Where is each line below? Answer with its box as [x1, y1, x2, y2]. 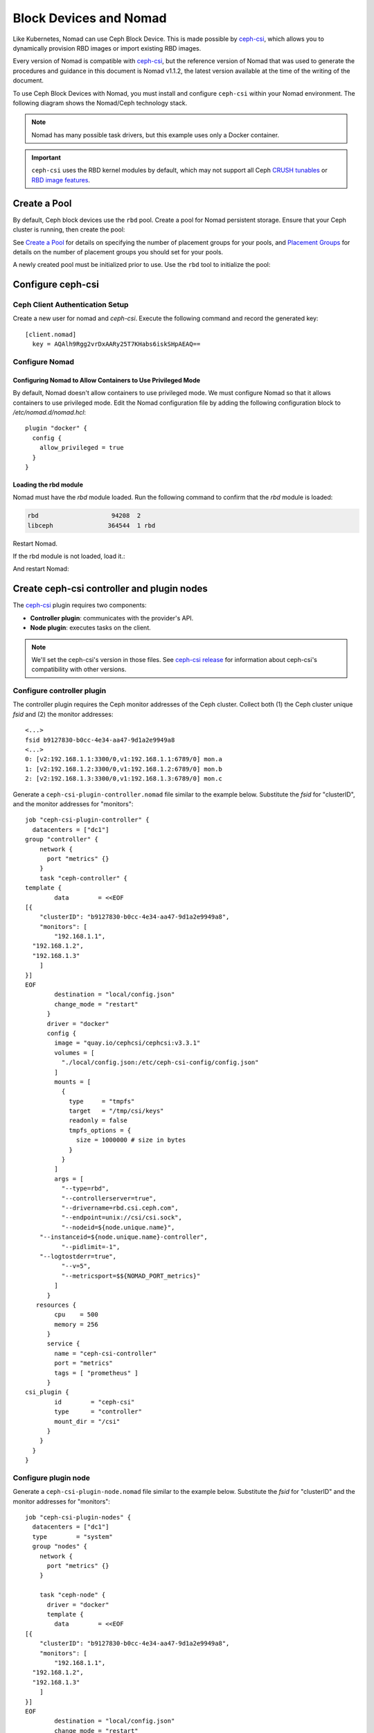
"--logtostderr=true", [39, 1252, 117, 1260]
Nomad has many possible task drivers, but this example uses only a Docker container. [31, 130, 280, 139]
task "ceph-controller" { [39, 874, 128, 882]
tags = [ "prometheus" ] [54, 1369, 139, 1377]
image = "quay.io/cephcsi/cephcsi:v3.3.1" [54, 1039, 201, 1047]
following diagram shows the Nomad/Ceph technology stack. [12, 98, 188, 107]
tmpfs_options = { [69, 1126, 132, 1134]
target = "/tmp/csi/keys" [69, 1107, 164, 1115]
